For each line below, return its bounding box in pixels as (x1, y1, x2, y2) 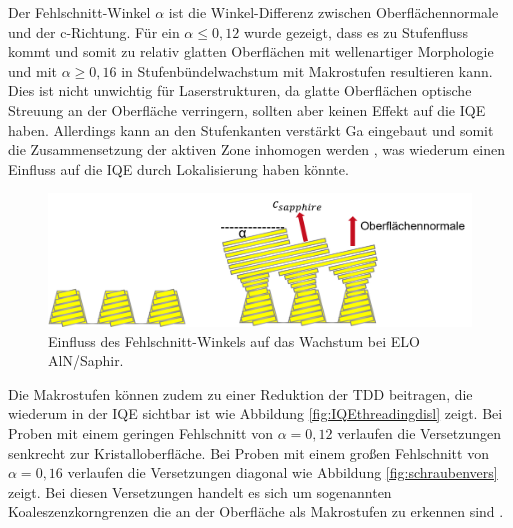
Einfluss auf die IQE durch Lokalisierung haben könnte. (8, 158, 349, 179)
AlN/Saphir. (48, 350, 124, 371)
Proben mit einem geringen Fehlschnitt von (8, 423, 274, 444)
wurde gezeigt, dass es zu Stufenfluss (243, 21, 468, 42)
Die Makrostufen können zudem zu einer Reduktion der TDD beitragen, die (8, 383, 473, 404)
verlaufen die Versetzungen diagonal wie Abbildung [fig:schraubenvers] (67, 462, 498, 483)
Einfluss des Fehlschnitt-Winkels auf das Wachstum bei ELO (48, 330, 420, 351)
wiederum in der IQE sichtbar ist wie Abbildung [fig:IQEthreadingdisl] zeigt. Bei (8, 403, 503, 424)
